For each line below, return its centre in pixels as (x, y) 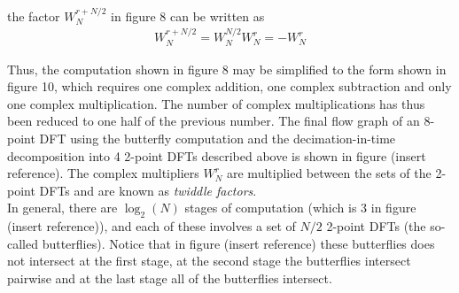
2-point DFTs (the (376, 226)
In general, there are (62, 208)
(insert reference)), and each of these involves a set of (152, 226)
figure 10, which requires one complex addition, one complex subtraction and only (229, 86)
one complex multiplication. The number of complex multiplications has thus (216, 103)
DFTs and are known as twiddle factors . (148, 190)
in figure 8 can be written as (188, 15)
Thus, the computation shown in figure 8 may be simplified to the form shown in (227, 69)
